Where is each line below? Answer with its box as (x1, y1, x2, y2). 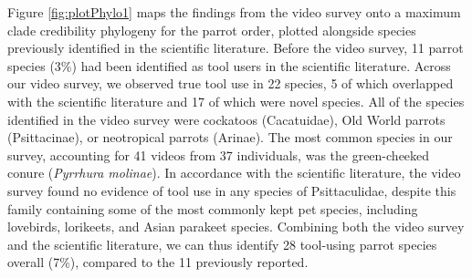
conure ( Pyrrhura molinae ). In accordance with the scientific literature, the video (7, 163, 461, 182)
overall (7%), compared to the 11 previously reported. (7, 252, 309, 272)
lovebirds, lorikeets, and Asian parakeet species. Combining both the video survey (7, 217, 465, 236)
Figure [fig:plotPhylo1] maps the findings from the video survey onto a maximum (7, 3, 461, 21)
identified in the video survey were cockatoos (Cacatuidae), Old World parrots (7, 109, 446, 129)
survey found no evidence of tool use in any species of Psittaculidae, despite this (7, 180, 456, 200)
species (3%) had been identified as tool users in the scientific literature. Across (7, 56, 451, 75)
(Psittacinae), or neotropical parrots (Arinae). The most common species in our (7, 128, 453, 147)
